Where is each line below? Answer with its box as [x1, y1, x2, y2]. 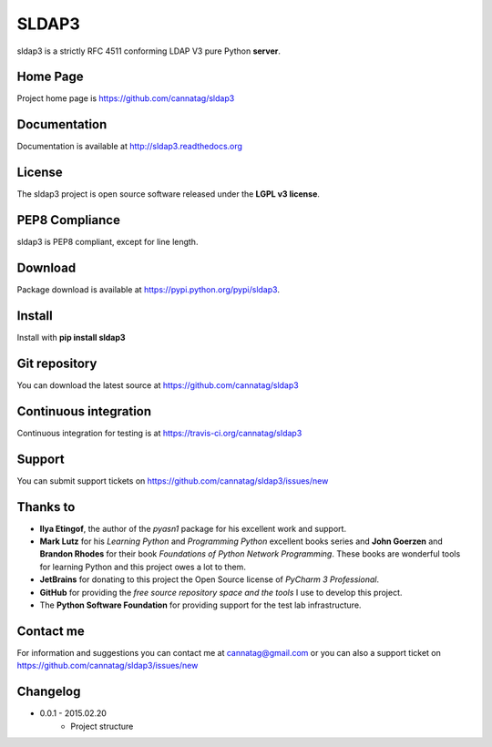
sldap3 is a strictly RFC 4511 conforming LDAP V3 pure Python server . [16, 46, 282, 56]
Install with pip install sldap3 [16, 332, 127, 343]
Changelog [16, 684, 81, 700]
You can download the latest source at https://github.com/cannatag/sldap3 [16, 379, 300, 391]
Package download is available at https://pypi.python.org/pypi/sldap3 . [16, 284, 280, 295]
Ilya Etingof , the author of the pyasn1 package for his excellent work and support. [39, 523, 346, 534]
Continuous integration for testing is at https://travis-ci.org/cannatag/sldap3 [16, 427, 302, 438]
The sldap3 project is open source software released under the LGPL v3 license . [16, 189, 321, 200]
